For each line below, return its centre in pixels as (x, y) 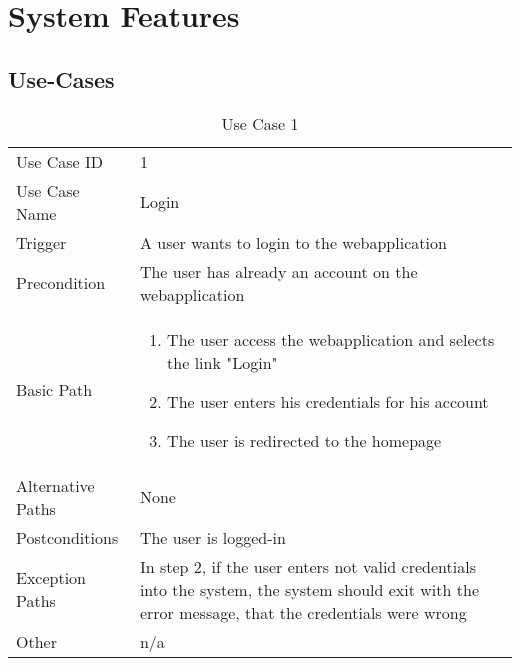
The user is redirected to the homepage (304, 440)
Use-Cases (61, 78)
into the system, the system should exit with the (309, 589)
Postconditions (67, 537)
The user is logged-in (212, 537)
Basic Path (54, 390)
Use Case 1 (260, 123)
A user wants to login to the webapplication (293, 242)
